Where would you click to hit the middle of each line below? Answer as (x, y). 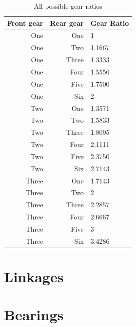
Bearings (34, 315)
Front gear (25, 23)
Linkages (34, 277)
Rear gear (67, 23)
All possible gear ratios (68, 6)
